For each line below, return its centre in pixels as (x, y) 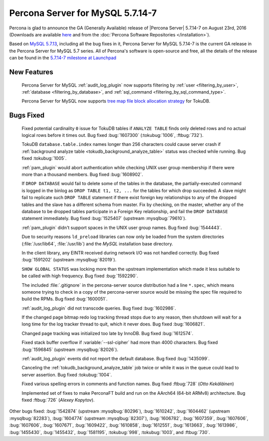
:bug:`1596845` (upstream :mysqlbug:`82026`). (70, 349)
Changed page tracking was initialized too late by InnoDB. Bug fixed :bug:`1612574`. (108, 333)
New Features (31, 72)
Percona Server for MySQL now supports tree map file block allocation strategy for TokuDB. (116, 101)
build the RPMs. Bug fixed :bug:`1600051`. (65, 299)
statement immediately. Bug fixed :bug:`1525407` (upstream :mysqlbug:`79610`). (104, 219)
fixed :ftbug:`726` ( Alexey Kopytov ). (58, 400)
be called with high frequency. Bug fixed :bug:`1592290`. (80, 276)
